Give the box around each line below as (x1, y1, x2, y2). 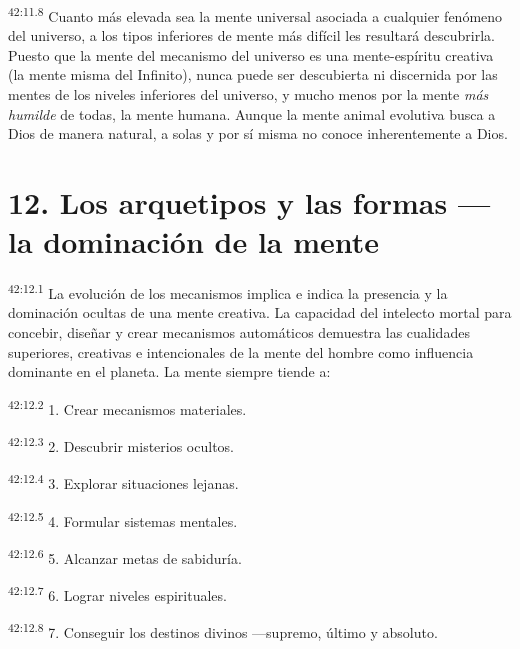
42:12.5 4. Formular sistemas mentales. (8, 507, 238, 531)
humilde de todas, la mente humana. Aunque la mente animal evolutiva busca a (8, 103, 496, 124)
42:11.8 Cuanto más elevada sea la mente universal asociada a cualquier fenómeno (8, 3, 503, 26)
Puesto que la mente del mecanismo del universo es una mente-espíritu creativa (8, 44, 494, 65)
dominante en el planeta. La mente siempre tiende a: (8, 361, 331, 382)
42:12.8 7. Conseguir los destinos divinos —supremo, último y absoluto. (8, 619, 438, 642)
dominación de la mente (43, 221, 380, 262)
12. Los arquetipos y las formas (8, 182, 448, 222)
